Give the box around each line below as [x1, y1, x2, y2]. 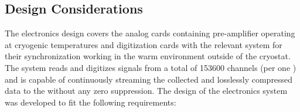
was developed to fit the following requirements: [5, 96, 176, 108]
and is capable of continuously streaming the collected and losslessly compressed [5, 73, 293, 85]
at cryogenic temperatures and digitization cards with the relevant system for [5, 38, 282, 50]
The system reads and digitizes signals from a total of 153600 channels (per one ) [5, 61, 296, 73]
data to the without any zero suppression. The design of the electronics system [5, 84, 288, 97]
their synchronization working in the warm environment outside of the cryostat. [5, 50, 291, 62]
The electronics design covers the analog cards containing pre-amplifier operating [5, 27, 295, 39]
